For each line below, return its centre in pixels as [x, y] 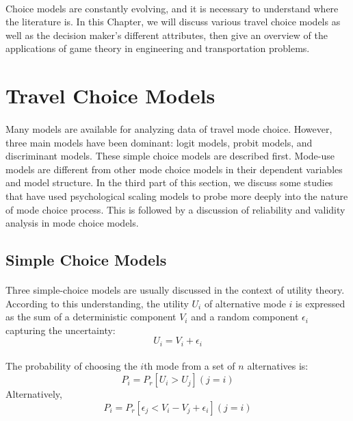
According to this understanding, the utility [97, 303]
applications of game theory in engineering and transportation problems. [158, 48]
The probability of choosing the [71, 366]
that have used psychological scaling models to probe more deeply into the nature [177, 195]
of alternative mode [245, 303]
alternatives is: [278, 366]
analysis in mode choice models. [72, 223]
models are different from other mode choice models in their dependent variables [174, 169]
